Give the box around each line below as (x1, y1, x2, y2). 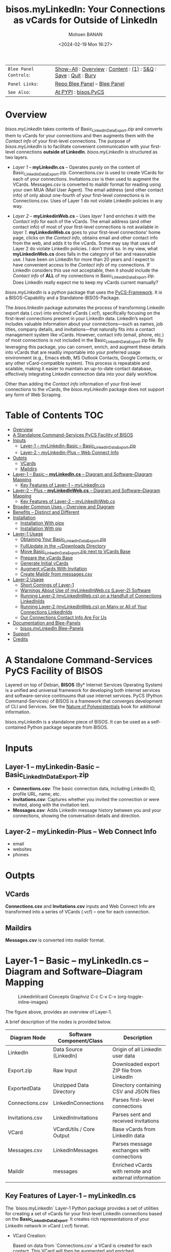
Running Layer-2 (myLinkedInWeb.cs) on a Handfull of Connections (20, 593, 162, 599)
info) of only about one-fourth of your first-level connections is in (12, 192, 150, 199)
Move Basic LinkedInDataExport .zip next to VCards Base (20, 548, 131, 556)
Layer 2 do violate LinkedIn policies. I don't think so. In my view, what (12, 246, 158, 252)
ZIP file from (112, 1067, 142, 1074)
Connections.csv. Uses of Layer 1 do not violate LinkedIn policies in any (12, 198, 163, 204)
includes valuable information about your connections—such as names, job (5, 321, 163, 327)
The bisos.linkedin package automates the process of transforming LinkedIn (5, 305, 165, 311)
